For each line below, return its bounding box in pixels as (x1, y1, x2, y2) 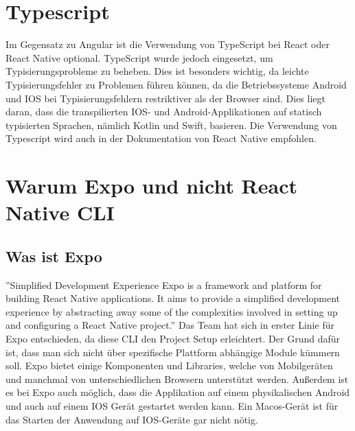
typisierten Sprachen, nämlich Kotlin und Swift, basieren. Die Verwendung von (5, 117, 337, 132)
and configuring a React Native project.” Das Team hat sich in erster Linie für (5, 318, 334, 332)
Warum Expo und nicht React (5, 172, 298, 200)
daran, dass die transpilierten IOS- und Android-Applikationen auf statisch (5, 104, 322, 119)
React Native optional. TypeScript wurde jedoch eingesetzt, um (5, 50, 273, 65)
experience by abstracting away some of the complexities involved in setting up (5, 304, 338, 318)
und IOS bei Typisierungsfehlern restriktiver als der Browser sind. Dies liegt (5, 91, 325, 105)
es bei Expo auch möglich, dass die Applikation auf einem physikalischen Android (5, 385, 350, 399)
